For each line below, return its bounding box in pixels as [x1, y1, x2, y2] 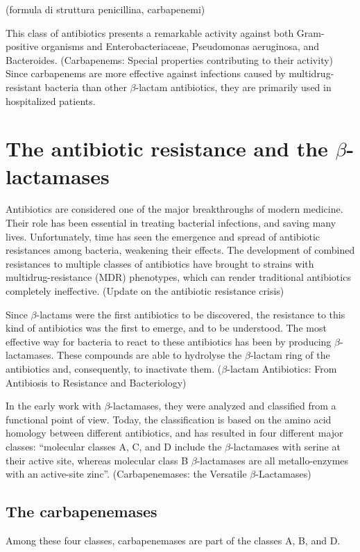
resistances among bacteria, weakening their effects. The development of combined [6, 243, 355, 257]
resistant [6, 79, 42, 94]
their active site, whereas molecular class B [6, 453, 189, 467]
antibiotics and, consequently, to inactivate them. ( [6, 362, 222, 375]
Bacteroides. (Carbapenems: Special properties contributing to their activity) [6, 52, 334, 67]
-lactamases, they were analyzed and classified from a [110, 398, 336, 413]
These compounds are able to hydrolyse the [57, 348, 242, 362]
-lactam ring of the [250, 348, 330, 362]
